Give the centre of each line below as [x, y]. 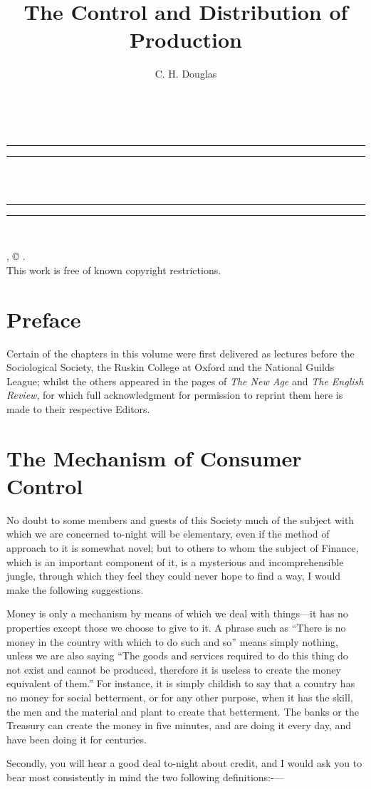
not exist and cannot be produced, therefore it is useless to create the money [174, 669]
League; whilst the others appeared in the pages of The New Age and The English [185, 381]
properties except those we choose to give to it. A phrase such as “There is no [176, 628]
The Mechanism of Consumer [154, 458]
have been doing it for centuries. [77, 739]
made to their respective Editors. [78, 408]
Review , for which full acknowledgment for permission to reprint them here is [175, 395]
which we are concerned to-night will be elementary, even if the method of [168, 534]
